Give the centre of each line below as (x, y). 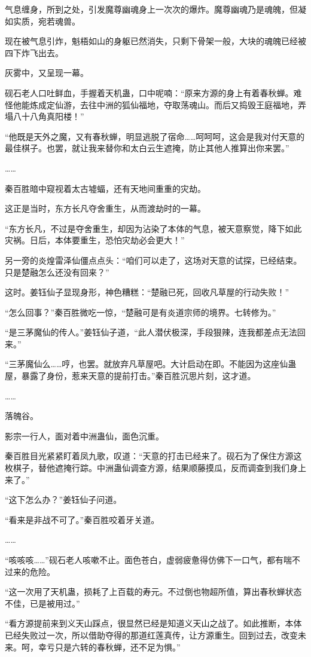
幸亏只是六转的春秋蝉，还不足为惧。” (109, 647)
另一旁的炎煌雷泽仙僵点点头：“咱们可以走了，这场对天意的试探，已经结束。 (153, 260)
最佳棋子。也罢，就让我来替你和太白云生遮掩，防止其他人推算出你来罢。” (147, 148)
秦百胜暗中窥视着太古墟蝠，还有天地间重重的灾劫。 (105, 188)
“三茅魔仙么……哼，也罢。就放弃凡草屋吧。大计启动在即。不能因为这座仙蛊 (151, 364)
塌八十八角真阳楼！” (45, 116)
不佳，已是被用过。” (42, 603)
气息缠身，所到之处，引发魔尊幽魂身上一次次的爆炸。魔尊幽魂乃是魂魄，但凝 (155, 9)
